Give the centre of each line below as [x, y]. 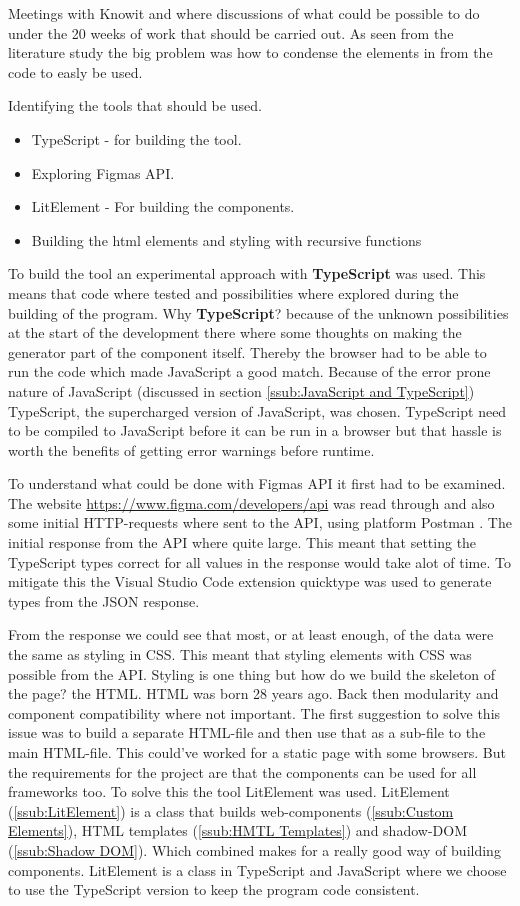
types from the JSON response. [104, 600]
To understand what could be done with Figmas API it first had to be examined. [257, 483]
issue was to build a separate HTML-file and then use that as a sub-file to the [247, 732]
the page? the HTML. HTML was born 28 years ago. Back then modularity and [253, 693]
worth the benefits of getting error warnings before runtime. [191, 449]
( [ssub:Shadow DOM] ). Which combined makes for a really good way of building [254, 849]
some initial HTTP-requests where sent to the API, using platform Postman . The [260, 522]
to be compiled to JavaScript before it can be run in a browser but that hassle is [255, 430]
